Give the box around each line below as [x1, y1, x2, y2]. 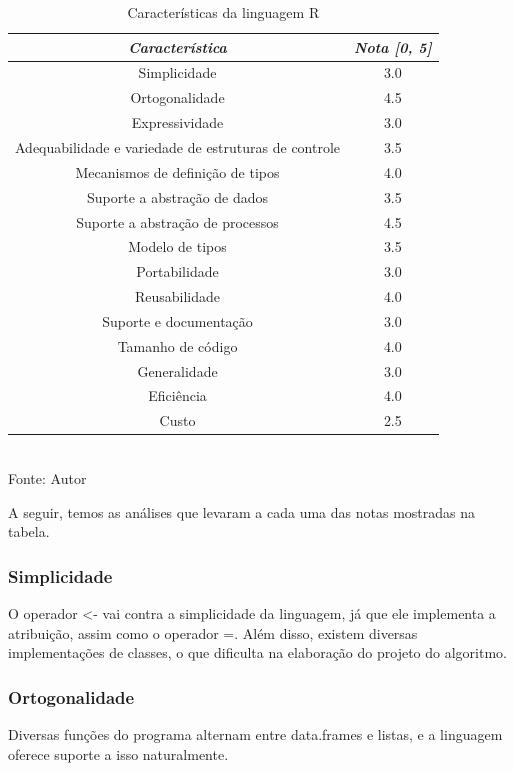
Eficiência [148, 385, 207, 406]
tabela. [8, 521, 50, 542]
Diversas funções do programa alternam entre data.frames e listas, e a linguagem [8, 723, 503, 744]
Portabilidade [136, 261, 219, 282]
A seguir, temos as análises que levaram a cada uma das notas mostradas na [8, 501, 476, 522]
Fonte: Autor [8, 467, 87, 488]
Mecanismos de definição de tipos [75, 161, 280, 182]
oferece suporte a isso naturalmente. [8, 743, 229, 764]
